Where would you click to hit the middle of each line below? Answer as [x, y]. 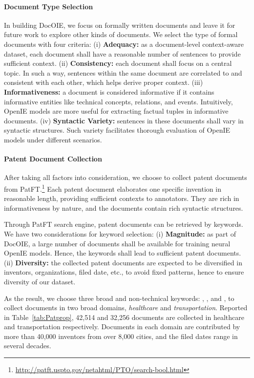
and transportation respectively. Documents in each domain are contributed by [122, 327]
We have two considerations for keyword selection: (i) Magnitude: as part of [120, 233]
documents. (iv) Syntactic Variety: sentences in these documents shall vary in [124, 120]
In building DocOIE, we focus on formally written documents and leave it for [120, 25]
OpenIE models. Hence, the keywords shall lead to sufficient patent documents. [123, 253]
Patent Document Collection [53, 159]
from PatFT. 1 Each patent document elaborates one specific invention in [113, 188]
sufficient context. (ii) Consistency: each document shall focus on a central [118, 63]
